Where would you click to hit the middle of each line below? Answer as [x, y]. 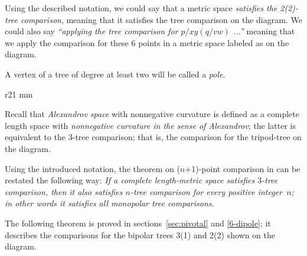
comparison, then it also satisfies [64, 191]
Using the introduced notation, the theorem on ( [92, 168]
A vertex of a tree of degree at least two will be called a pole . [115, 74]
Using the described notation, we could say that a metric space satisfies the [141, 8]
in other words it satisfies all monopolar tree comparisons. [110, 203]
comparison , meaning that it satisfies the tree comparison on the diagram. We [161, 19]
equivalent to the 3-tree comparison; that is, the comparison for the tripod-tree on [153, 137]
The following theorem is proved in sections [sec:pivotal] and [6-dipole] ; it [138, 223]
